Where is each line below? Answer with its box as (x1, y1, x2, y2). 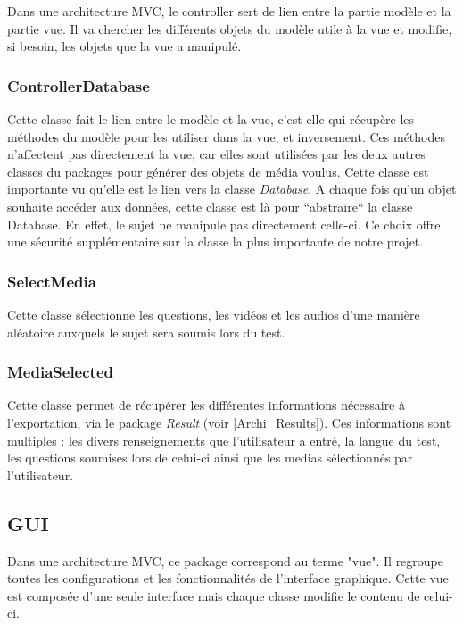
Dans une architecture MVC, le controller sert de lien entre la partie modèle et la (7, 2, 451, 20)
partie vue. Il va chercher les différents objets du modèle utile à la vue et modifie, (7, 19, 452, 37)
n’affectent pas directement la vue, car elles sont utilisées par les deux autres (7, 145, 426, 163)
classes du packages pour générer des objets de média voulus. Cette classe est (7, 162, 429, 180)
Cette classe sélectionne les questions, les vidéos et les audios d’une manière (7, 304, 420, 323)
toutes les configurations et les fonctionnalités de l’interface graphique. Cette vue (7, 569, 449, 587)
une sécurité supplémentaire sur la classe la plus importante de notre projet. (7, 232, 424, 251)
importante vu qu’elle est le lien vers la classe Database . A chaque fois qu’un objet (7, 179, 457, 198)
